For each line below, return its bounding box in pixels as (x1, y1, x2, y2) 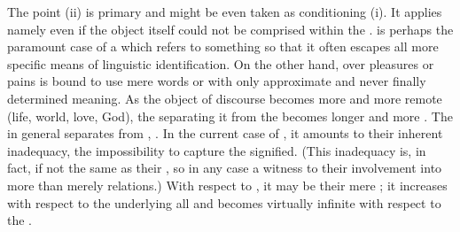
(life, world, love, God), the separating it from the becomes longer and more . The (7, 106, 453, 125)
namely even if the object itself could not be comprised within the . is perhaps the (7, 19, 454, 38)
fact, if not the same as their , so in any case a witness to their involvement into (7, 159, 442, 177)
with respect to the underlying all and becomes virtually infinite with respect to (7, 193, 441, 212)
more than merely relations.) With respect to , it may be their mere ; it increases (7, 175, 448, 194)
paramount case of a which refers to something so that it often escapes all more (7, 37, 439, 56)
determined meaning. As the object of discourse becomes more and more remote (7, 89, 442, 107)
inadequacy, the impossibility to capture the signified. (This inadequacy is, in (7, 141, 426, 159)
